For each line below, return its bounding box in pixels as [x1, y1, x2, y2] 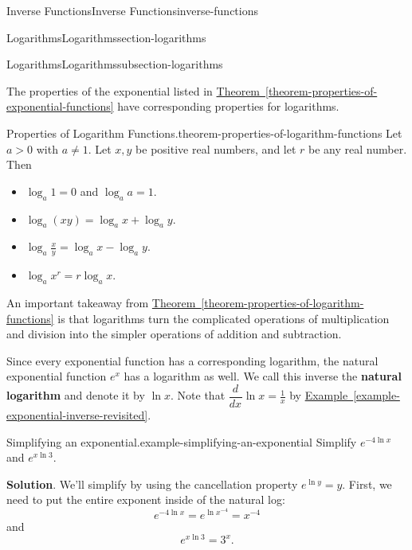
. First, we [342, 475, 392, 492]
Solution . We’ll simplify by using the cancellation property [6, 475, 298, 492]
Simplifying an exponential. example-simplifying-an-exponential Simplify [6, 433, 357, 450]
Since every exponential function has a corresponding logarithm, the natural [6, 352, 379, 369]
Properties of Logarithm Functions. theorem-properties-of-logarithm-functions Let [6, 124, 402, 141]
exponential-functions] [6, 98, 114, 115]
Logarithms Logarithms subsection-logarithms [6, 56, 223, 72]
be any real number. [308, 140, 407, 157]
